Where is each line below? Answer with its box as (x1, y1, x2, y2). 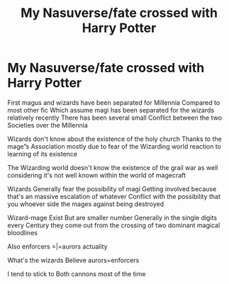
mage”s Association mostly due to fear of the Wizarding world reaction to (7, 142, 222, 150)
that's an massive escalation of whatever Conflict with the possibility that (7, 192, 221, 200)
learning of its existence (7, 149, 78, 158)
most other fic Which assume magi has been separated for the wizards (7, 106, 215, 114)
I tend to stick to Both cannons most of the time (7, 269, 146, 278)
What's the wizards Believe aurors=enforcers (7, 256, 140, 264)
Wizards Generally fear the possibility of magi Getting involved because (7, 184, 217, 193)
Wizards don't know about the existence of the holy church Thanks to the (7, 135, 222, 143)
